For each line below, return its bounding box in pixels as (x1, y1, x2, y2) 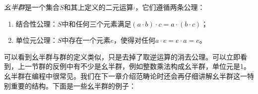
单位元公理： (15, 35, 58, 45)
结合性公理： (15, 18, 58, 29)
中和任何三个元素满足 (62, 18, 131, 29)
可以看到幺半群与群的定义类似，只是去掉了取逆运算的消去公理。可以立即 (4, 51, 240, 62)
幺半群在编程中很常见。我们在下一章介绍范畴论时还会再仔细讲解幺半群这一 (4, 70, 247, 81)
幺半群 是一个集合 (4, 2, 60, 12)
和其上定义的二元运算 (64, 2, 133, 12)
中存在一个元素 (62, 35, 111, 45)
